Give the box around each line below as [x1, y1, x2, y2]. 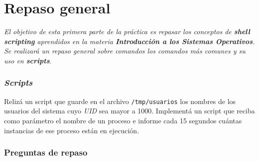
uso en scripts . [4, 55, 52, 65]
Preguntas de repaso [4, 146, 88, 159]
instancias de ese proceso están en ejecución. [4, 125, 139, 135]
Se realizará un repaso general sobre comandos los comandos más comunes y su [4, 46, 246, 56]
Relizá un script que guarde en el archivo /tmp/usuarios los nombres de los [4, 96, 236, 106]
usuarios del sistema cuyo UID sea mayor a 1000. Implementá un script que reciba [4, 106, 255, 116]
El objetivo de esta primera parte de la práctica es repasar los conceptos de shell [4, 26, 250, 37]
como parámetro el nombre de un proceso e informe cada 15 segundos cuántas [4, 115, 242, 125]
